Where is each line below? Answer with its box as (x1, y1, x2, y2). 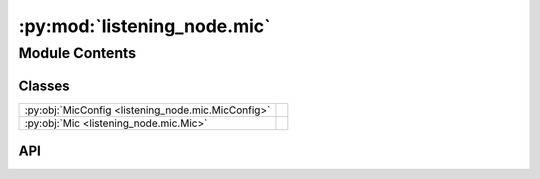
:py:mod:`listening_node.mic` (18, 15, 271, 37)
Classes (18, 77, 70, 94)
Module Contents (18, 44, 137, 62)
